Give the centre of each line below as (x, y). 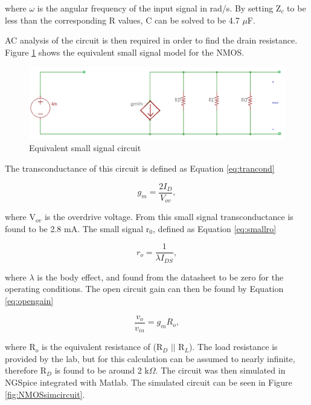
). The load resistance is (233, 347)
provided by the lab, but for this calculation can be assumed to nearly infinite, (150, 358)
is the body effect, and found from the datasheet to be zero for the (160, 277)
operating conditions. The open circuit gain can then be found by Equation (144, 289)
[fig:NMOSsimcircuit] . (45, 394)
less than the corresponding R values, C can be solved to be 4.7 (122, 20)
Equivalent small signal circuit (85, 148)
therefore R (26, 370)
